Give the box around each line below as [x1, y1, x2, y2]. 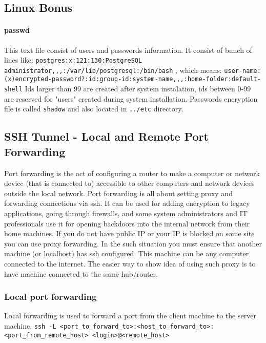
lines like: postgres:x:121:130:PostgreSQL [4, 54, 142, 65]
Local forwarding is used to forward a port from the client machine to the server [4, 310, 256, 321]
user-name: [224, 67, 261, 74]
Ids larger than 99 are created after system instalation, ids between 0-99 [25, 83, 251, 94]
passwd [4, 25, 30, 35]
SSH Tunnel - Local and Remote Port [4, 128, 209, 144]
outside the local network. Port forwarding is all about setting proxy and [4, 187, 233, 198]
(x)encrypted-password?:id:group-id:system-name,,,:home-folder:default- [4, 75, 261, 83]
